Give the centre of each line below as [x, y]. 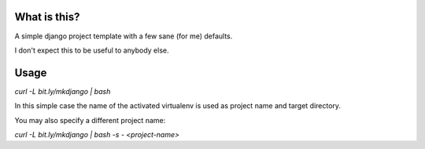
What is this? [47, 17]
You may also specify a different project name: [90, 120]
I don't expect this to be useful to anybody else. [92, 50]
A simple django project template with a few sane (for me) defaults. [124, 36]
